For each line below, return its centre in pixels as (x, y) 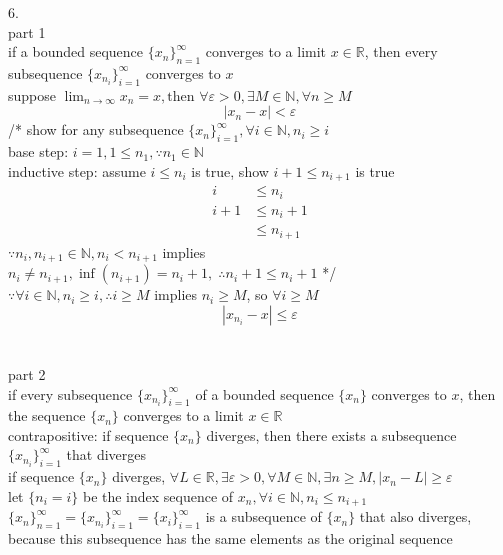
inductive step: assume (77, 170)
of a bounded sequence (264, 393)
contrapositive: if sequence (88, 434)
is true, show (230, 170)
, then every (401, 51)
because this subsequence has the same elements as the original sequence (230, 538)
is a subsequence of (263, 516)
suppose (32, 94)
